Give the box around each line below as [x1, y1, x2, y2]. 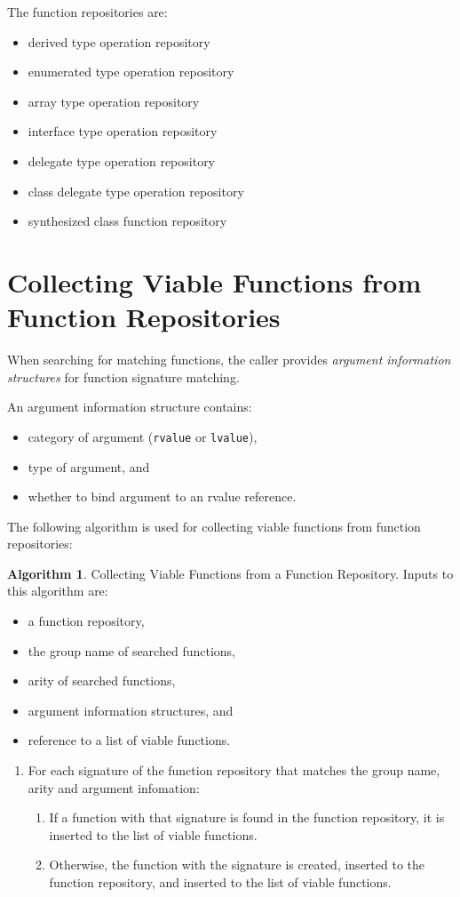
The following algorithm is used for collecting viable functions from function [7, 517, 421, 535]
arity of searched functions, [28, 671, 176, 690]
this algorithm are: [7, 581, 108, 600]
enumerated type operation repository [28, 62, 234, 81]
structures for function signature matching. [7, 367, 240, 386]
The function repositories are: [7, 3, 168, 20]
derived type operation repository [28, 32, 210, 51]
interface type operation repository [28, 122, 218, 140]
